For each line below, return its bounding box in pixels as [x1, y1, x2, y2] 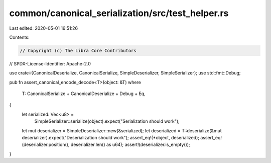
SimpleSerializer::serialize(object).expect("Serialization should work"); [34, 118, 180, 124]
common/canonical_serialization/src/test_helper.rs [9, 8, 229, 19]
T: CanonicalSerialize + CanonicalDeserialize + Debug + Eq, [22, 91, 146, 97]
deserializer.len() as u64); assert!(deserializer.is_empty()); [70, 141, 190, 148]
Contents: [9, 34, 30, 40]
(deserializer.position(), [22, 141, 70, 148]
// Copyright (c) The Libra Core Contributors [20, 48, 137, 53]
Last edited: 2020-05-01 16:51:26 [9, 25, 78, 31]
